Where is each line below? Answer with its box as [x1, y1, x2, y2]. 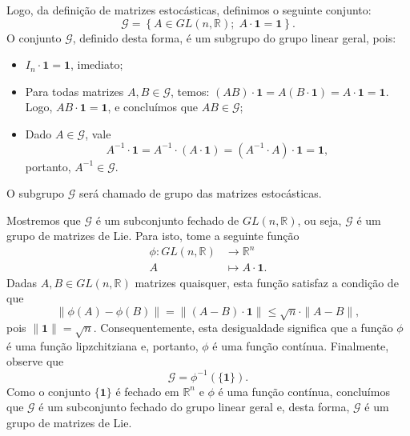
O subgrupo [6, 185, 65, 202]
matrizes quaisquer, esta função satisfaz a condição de [135, 274, 399, 290]
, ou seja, [297, 211, 342, 228]
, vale [85, 125, 111, 142]
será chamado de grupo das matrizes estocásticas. [79, 185, 322, 202]
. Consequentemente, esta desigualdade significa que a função [93, 319, 393, 336]
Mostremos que [6, 211, 81, 228]
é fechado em [115, 382, 179, 399]
